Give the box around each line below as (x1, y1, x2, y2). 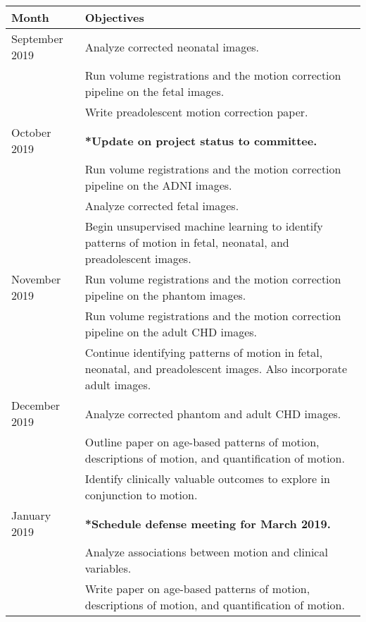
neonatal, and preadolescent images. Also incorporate (84, 360, 348, 377)
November (11, 271, 61, 287)
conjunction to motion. (84, 487, 198, 503)
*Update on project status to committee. (84, 132, 317, 149)
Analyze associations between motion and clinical (84, 544, 328, 560)
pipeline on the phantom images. (84, 287, 246, 303)
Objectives (84, 9, 144, 25)
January (11, 507, 51, 523)
